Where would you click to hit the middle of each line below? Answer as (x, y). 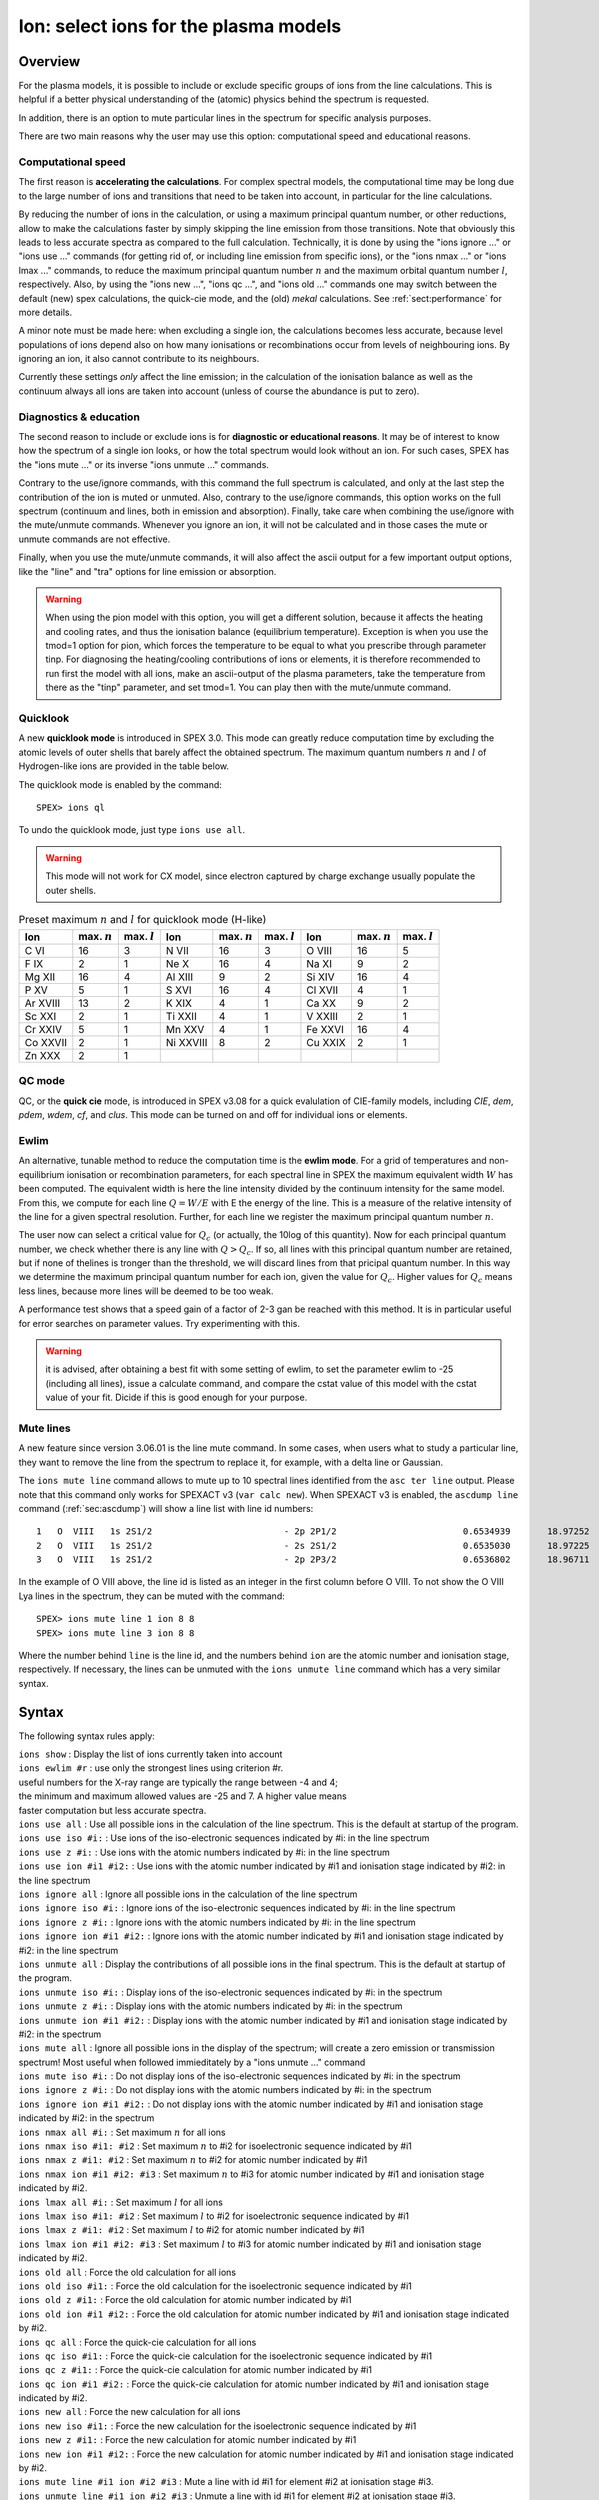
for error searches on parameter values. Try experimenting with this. (159, 1323)
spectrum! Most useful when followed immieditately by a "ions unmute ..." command (192, 2062)
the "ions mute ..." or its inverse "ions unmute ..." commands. (144, 464)
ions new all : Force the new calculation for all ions (129, 2412)
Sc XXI (40, 1017)
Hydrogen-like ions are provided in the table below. (124, 766)
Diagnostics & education (79, 417)
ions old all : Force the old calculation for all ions (127, 2272)
